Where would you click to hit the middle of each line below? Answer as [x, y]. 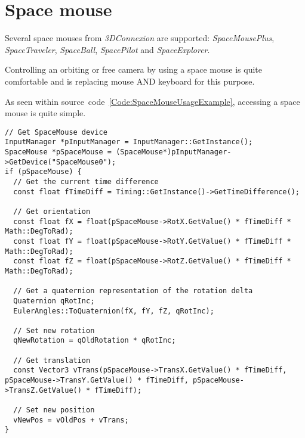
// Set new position [54, 410]
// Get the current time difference [86, 181]
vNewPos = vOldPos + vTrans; [71, 420]
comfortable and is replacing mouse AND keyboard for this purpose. [130, 81]
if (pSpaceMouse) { [43, 172]
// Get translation [52, 360]
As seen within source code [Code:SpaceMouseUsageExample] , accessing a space [152, 101]
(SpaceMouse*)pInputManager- [174, 152]
